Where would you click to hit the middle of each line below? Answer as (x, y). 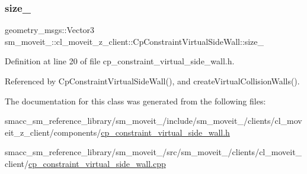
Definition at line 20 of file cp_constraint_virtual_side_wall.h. (120, 61)
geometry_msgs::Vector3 (50, 30)
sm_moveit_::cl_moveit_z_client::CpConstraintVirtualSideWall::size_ (135, 41)
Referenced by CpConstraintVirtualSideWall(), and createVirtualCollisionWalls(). (152, 81)
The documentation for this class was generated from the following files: (135, 101)
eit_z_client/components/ (53, 132)
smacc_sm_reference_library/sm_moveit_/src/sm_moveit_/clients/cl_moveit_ (153, 152)
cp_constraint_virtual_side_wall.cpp (97, 163)
